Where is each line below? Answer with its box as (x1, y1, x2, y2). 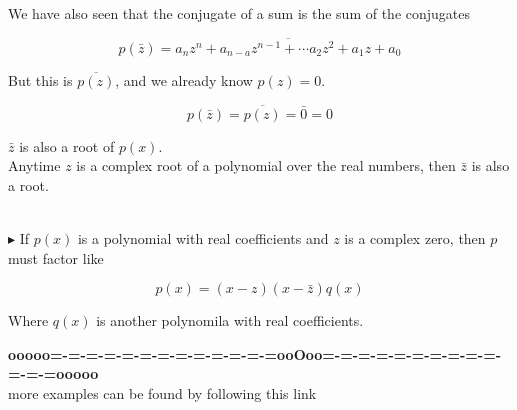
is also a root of (19, 135, 115, 156)
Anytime (8, 155, 61, 176)
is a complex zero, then (344, 228, 486, 249)
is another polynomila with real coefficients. (96, 310, 364, 331)
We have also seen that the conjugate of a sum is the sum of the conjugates (8, 3, 471, 23)
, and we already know (115, 69, 253, 90)
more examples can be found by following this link (8, 383, 317, 404)
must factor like (8, 247, 104, 268)
